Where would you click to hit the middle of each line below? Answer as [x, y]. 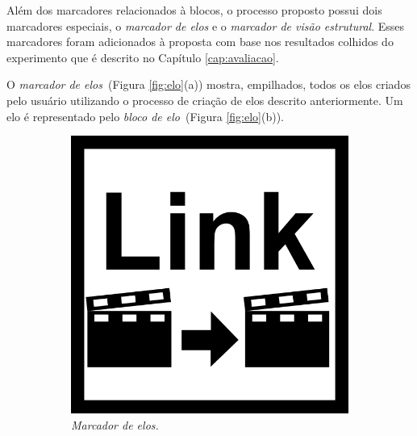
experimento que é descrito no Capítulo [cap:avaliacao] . [143, 57]
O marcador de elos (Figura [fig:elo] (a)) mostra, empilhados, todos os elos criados [208, 84]
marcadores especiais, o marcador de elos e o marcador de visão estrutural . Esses [206, 25]
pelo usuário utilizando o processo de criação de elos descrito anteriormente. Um [205, 100]
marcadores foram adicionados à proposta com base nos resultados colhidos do [200, 42]
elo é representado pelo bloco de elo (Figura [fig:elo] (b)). [145, 116]
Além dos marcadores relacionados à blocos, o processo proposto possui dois [194, 10]
